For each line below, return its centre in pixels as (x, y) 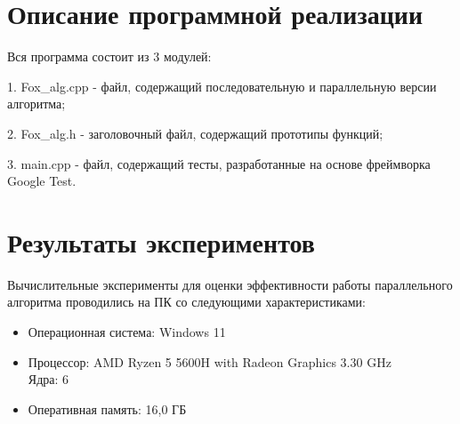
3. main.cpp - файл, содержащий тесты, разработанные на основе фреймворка (219, 163)
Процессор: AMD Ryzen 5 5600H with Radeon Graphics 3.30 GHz (210, 361)
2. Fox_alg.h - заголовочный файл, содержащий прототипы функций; (195, 133)
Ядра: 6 (48, 379)
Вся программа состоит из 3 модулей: (109, 56)
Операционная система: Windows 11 (127, 332)
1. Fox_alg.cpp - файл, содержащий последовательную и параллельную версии (222, 86)
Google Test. (42, 181)
